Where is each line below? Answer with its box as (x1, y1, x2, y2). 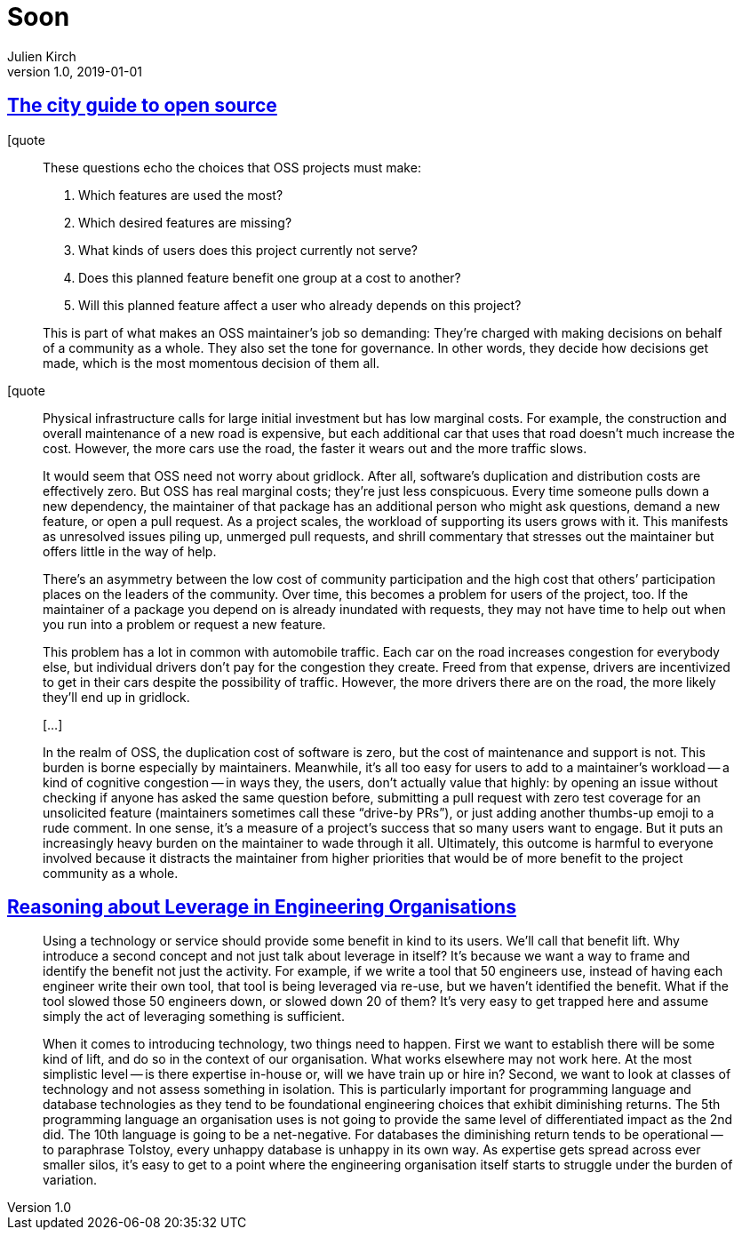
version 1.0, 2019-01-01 (7, 63, 142, 79)
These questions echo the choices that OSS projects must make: (43, 159, 421, 175)
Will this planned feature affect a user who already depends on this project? (78, 297, 522, 313)
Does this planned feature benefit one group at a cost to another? (78, 269, 461, 285)
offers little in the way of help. (43, 543, 217, 559)
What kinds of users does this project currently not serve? (78, 242, 418, 258)
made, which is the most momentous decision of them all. (43, 355, 380, 371)
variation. (43, 1172, 97, 1188)
